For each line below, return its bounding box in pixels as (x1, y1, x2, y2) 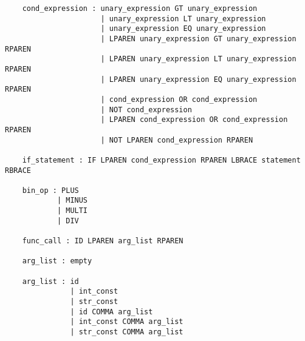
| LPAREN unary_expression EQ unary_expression (100, 75, 296, 84)
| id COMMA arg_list (70, 307, 153, 316)
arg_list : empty (22, 257, 92, 266)
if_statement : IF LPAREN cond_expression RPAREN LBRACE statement (22, 155, 301, 164)
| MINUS (57, 196, 88, 205)
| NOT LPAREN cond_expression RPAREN (100, 135, 253, 144)
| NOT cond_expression (100, 105, 192, 114)
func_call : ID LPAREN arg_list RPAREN (22, 237, 183, 246)
